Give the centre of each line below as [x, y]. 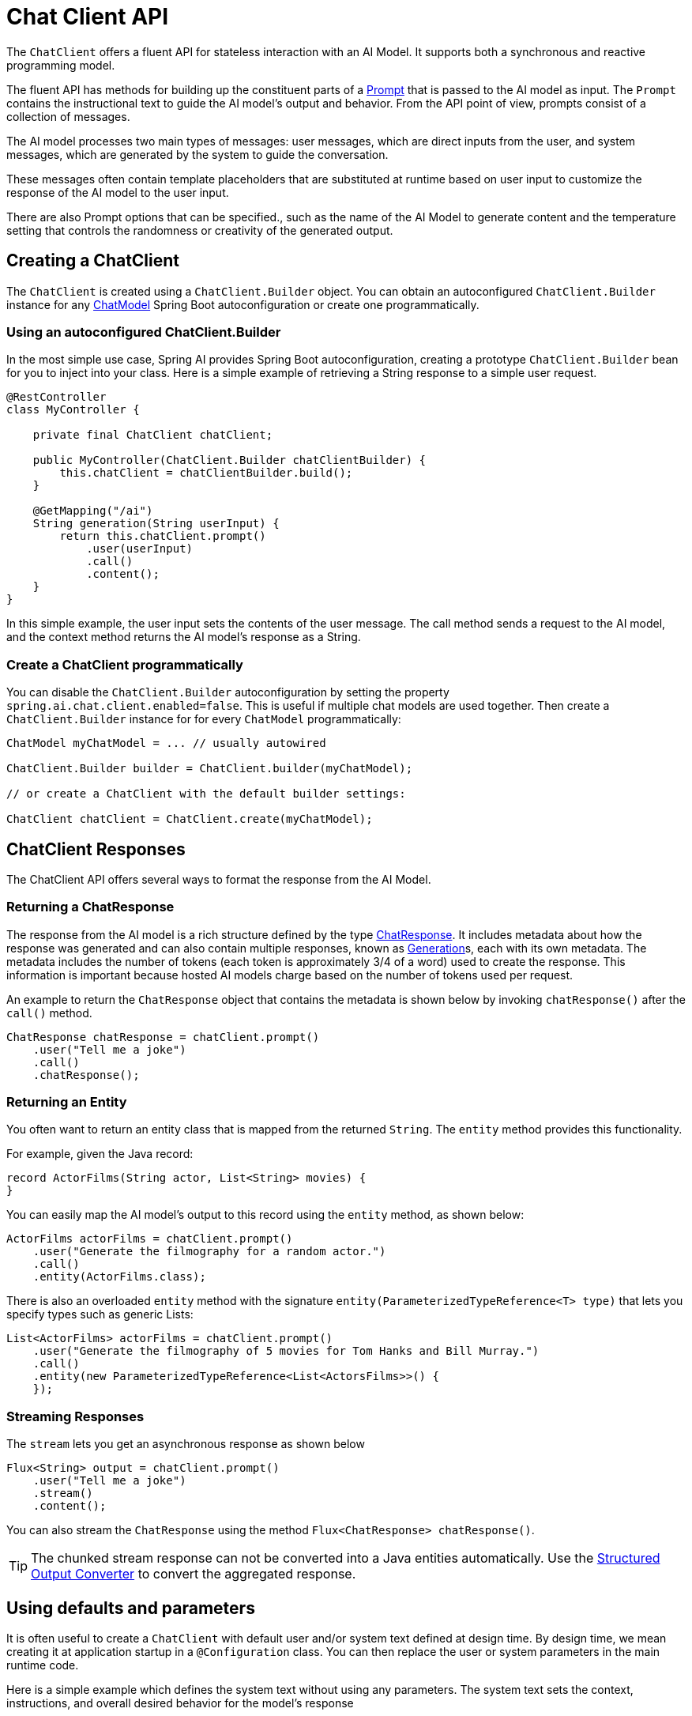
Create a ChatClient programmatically [125, 664]
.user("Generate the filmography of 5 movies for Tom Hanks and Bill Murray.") [286, 1351]
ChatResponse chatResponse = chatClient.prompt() [163, 1037]
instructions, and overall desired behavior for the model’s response [180, 1703]
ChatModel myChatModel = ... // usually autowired [166, 743]
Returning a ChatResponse [90, 907]
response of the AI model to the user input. [118, 192]
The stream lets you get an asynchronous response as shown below [186, 1444]
